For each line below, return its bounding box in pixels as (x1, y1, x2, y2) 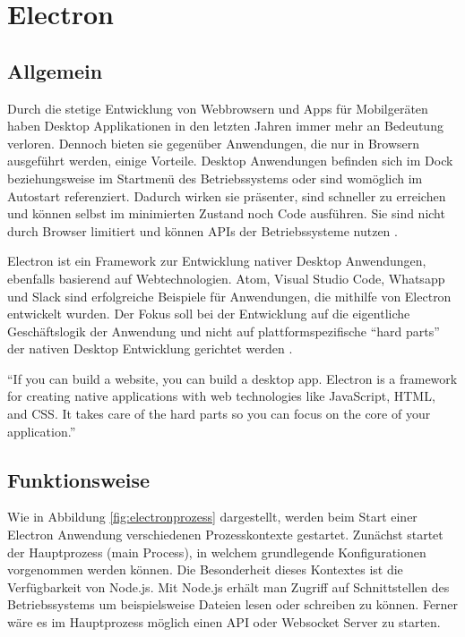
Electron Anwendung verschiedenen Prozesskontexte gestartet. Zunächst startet (7, 525, 443, 544)
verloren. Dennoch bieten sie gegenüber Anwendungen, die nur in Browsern (7, 133, 420, 152)
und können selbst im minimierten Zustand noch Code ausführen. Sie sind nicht (7, 204, 445, 223)
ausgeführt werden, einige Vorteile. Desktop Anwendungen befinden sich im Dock (7, 151, 453, 170)
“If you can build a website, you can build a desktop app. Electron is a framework (7, 369, 458, 387)
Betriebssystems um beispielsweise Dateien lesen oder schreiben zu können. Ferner (7, 595, 459, 614)
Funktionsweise (7, 465, 151, 493)
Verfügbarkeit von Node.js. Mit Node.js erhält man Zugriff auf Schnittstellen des (7, 577, 450, 596)
